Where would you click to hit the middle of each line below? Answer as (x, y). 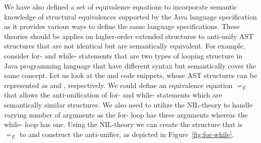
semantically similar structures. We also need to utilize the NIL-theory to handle (128, 104)
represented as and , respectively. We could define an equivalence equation (118, 85)
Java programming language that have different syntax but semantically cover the (130, 65)
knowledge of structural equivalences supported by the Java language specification (130, 16)
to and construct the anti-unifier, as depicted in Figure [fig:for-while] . (127, 134)
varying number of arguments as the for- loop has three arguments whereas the (126, 114)
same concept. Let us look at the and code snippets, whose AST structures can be (131, 75)
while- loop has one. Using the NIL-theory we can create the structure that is (123, 124)
